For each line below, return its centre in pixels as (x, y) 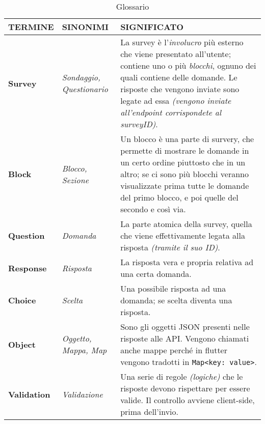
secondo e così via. (153, 209)
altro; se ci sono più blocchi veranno (184, 174)
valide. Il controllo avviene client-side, (188, 400)
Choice (22, 300)
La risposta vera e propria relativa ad (187, 262)
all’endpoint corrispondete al (171, 112)
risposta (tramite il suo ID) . (170, 247)
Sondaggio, (81, 77)
